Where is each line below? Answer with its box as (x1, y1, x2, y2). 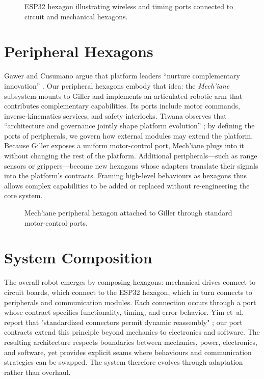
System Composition (4, 247, 152, 268)
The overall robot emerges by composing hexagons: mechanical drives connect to (4, 277, 256, 287)
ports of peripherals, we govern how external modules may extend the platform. (4, 130, 253, 141)
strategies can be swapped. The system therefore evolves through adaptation (4, 357, 243, 367)
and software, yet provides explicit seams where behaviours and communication (4, 346, 252, 357)
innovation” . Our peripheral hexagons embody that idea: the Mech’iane (4, 80, 230, 91)
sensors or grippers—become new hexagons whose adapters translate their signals (4, 160, 258, 171)
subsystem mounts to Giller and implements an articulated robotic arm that (4, 90, 243, 101)
